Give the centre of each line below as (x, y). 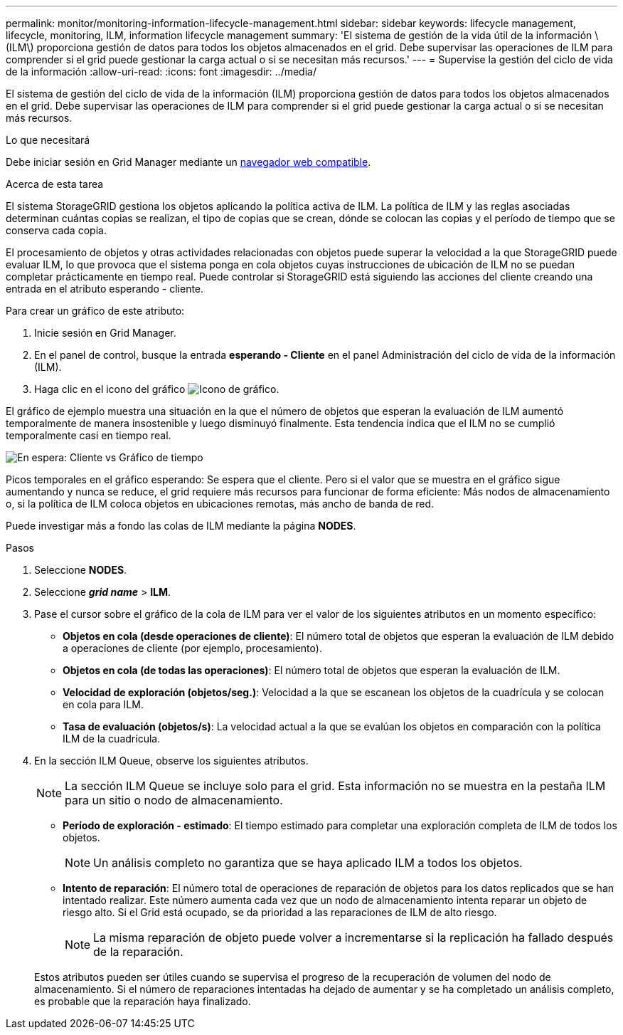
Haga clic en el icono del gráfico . (157, 389)
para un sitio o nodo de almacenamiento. (174, 800)
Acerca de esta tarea (55, 184)
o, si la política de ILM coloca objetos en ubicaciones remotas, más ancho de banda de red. (220, 504)
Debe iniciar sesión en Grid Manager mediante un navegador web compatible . (188, 162)
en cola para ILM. (103, 704)
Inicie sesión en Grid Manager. (105, 333)
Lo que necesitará (48, 140)
